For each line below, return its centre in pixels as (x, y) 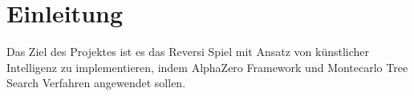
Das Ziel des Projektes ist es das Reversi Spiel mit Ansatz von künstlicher (188, 52)
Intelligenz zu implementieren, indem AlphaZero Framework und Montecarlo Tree (207, 67)
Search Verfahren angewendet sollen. (96, 83)
